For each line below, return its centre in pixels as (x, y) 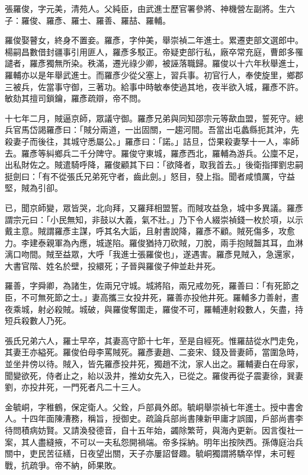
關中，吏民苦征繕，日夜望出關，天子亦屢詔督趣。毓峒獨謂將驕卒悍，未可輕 (150, 453)
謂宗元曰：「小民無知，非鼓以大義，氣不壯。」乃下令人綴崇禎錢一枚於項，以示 (154, 219)
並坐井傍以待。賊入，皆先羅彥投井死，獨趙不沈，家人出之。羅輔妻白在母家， (154, 364)
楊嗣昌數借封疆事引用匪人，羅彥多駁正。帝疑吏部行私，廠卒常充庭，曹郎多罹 (154, 51)
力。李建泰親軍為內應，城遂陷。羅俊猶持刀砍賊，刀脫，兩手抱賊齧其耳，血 (150, 242)
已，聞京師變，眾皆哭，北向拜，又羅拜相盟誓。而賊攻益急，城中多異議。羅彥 (154, 207)
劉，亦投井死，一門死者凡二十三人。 (75, 387)
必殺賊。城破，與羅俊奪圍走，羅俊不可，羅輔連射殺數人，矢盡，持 (174, 309)
